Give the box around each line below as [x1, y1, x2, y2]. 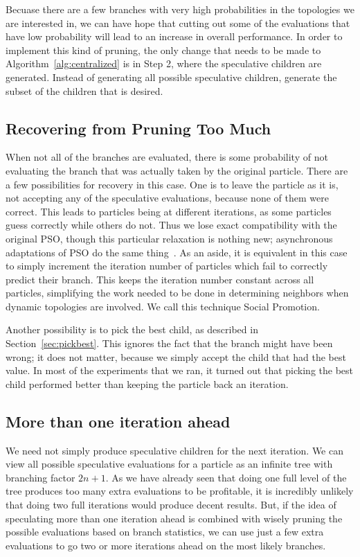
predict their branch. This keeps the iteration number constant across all [6, 272, 314, 286]
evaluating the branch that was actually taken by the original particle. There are [6, 163, 348, 177]
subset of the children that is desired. [6, 83, 163, 98]
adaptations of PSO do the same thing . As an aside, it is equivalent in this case [6, 245, 348, 259]
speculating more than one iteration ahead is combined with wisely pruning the [6, 511, 343, 525]
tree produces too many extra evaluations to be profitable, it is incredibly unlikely [6, 484, 354, 498]
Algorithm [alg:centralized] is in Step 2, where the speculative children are [6, 56, 322, 71]
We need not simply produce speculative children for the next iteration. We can [6, 443, 343, 457]
